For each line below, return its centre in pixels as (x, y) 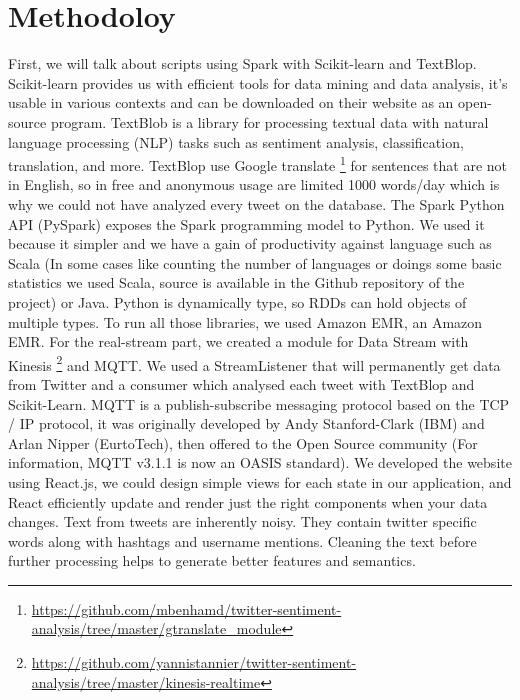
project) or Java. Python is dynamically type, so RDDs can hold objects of (237, 301)
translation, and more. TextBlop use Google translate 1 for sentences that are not (258, 163)
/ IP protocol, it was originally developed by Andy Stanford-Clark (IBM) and (246, 423)
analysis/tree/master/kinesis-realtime (146, 681)
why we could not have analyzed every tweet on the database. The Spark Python (256, 203)
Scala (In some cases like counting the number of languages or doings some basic (255, 262)
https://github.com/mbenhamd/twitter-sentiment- (186, 608)
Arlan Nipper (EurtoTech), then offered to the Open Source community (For (243, 442)
